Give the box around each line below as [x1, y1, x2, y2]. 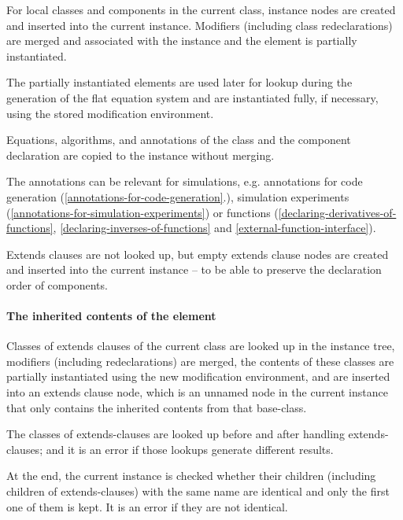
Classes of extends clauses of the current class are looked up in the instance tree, [6, 337, 395, 354]
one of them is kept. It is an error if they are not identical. [6, 498, 288, 514]
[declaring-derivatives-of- [278, 204, 397, 220]
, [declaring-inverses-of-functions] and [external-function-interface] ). [53, 219, 376, 236]
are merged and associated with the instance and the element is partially [6, 32, 357, 49]
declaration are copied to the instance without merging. [6, 146, 275, 163]
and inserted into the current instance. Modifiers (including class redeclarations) [6, 17, 393, 33]
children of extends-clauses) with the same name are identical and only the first [6, 483, 390, 500]
